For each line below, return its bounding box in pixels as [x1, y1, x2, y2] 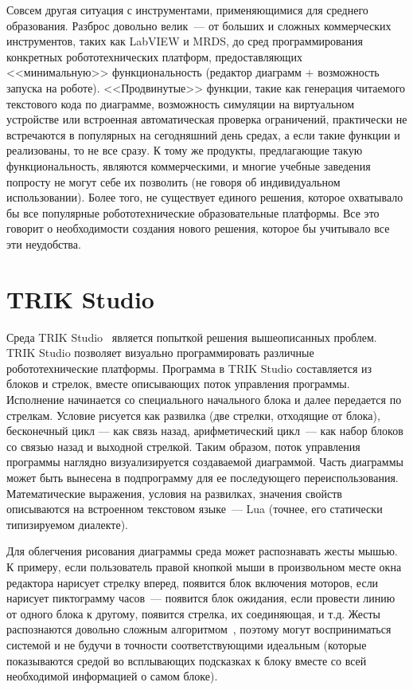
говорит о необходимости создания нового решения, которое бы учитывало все [6, 220, 390, 237]
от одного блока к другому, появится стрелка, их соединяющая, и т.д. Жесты [6, 605, 381, 621]
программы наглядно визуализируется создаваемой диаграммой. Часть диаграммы [6, 453, 403, 470]
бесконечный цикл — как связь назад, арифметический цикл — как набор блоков [6, 422, 403, 439]
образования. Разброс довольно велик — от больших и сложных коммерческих [6, 17, 392, 33]
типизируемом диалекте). [6, 516, 129, 532]
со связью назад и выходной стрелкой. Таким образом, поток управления [6, 437, 360, 454]
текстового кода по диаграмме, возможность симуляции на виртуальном [6, 95, 355, 112]
